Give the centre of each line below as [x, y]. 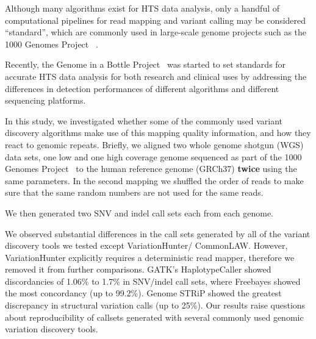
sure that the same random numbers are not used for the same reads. [134, 192]
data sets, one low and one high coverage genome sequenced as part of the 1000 [153, 156]
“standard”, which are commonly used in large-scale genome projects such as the [156, 32]
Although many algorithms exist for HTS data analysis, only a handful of [142, 8]
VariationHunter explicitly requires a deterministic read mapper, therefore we [150, 257]
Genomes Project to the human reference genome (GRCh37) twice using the [151, 169]
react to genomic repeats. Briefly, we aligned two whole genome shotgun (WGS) [154, 144]
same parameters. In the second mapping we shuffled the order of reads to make [154, 180]
